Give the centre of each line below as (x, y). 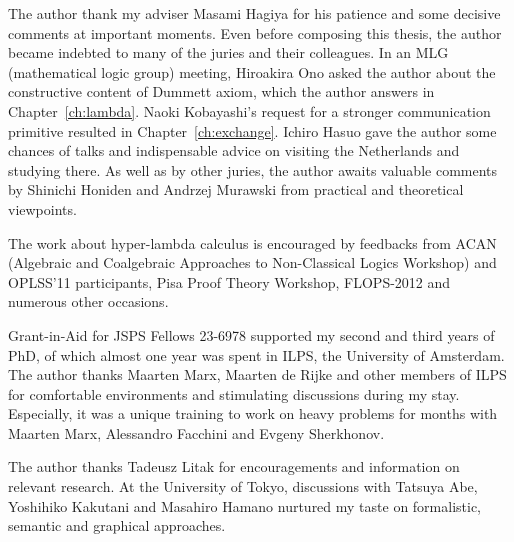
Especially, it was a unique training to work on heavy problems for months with (253, 413)
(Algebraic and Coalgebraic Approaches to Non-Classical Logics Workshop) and (252, 262)
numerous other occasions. (88, 301)
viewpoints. (42, 208)
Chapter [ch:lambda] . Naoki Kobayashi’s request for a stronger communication (249, 110)
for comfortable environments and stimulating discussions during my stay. (234, 393)
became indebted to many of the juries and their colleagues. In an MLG (228, 52)
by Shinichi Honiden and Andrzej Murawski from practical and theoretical (236, 189)
